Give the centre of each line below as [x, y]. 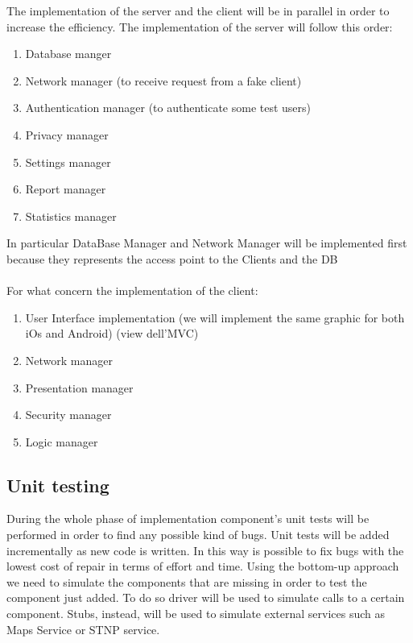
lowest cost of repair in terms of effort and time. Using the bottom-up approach [203, 566]
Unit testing [58, 485]
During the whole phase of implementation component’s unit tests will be [188, 519]
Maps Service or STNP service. [83, 629]
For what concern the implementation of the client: [132, 290]
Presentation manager [79, 387]
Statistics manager [71, 216]
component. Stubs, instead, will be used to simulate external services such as [196, 614]
